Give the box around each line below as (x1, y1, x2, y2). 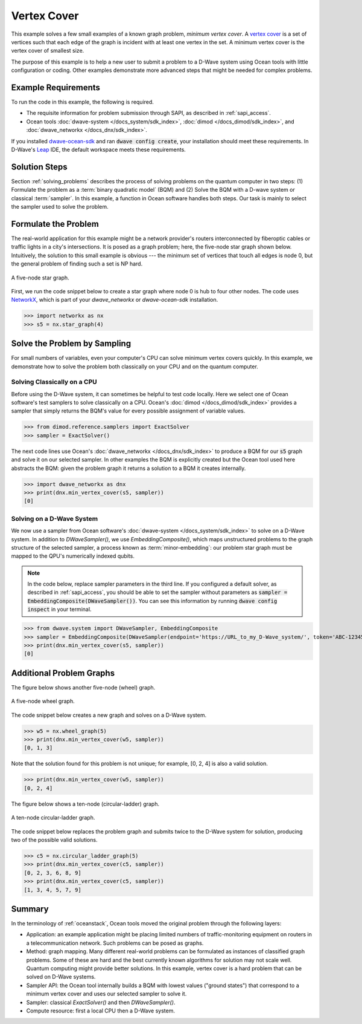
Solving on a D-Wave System (11, 514, 98, 523)
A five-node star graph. (11, 274, 69, 281)
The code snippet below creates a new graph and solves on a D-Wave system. (11, 711, 207, 719)
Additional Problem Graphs (11, 668, 115, 678)
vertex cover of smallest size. (11, 47, 84, 54)
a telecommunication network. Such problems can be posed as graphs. (26, 939, 204, 947)
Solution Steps (11, 161, 68, 172)
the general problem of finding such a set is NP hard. (11, 260, 143, 267)
